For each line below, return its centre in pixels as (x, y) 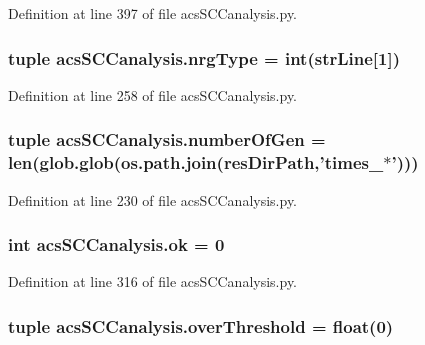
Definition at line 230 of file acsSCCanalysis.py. (153, 199)
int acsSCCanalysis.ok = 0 (116, 244)
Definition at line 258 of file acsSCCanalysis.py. (153, 94)
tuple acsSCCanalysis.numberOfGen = (167, 139)
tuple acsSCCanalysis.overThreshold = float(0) (201, 325)
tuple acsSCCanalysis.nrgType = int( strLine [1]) (204, 57)
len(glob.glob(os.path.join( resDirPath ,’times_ (196, 162)
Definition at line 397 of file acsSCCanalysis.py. (153, 13)
